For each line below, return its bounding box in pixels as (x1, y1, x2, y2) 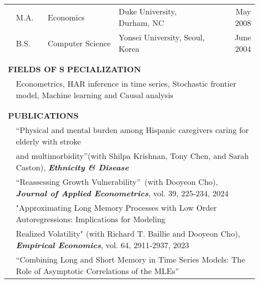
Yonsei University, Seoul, (119, 31, 205, 43)
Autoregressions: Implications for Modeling (16, 213, 166, 225)
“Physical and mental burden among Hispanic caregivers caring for (16, 124, 249, 136)
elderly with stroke (16, 136, 81, 147)
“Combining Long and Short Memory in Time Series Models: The (16, 254, 246, 265)
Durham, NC (119, 17, 164, 28)
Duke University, (119, 5, 177, 17)
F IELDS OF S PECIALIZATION (8, 63, 141, 75)
